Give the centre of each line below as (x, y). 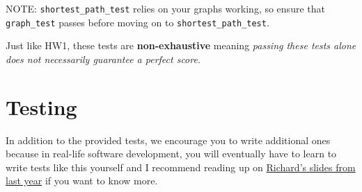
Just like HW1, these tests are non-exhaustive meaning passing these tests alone (181, 45)
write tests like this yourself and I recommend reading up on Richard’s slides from (181, 167)
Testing (41, 106)
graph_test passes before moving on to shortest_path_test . (137, 22)
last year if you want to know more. (82, 181)
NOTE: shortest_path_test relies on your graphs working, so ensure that (165, 8)
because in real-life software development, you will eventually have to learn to (171, 154)
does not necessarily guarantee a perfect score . (103, 59)
